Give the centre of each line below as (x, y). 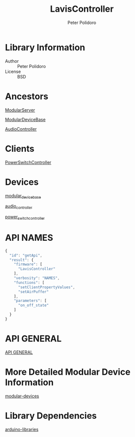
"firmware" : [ (28, 264)
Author (12, 61)
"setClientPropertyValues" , (47, 287)
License (13, 71)
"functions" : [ (29, 282)
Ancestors (27, 96)
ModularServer (20, 110)
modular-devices (22, 396)
